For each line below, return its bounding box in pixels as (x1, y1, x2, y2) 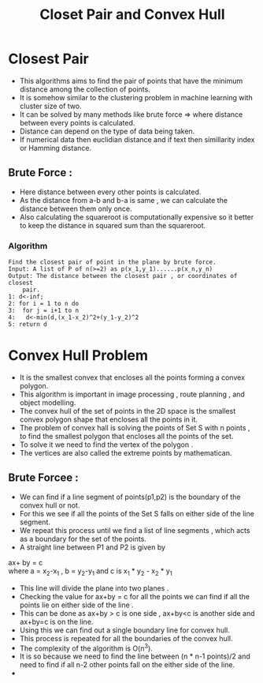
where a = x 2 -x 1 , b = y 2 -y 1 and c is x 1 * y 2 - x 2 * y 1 (8, 566, 173, 577)
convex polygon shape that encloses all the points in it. (19, 415, 198, 424)
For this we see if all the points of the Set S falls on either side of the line (19, 508, 254, 518)
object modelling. (19, 397, 76, 407)
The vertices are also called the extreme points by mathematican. (19, 448, 232, 457)
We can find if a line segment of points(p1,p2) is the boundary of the (19, 492, 241, 501)
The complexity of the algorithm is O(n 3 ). (19, 642, 154, 653)
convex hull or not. (19, 500, 80, 510)
